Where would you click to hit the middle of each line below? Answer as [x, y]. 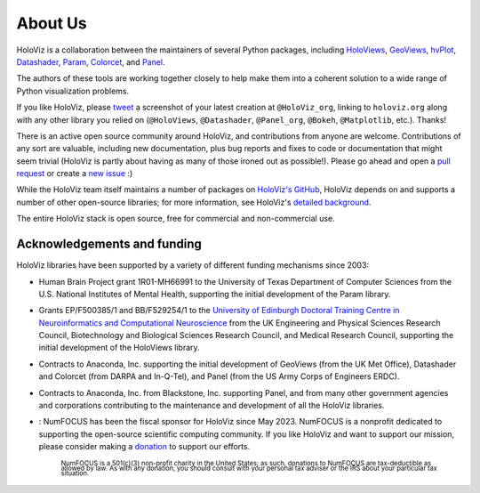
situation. [75, 473]
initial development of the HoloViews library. [119, 348]
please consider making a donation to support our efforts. [144, 447]
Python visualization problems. [73, 91]
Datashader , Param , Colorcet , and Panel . [91, 61]
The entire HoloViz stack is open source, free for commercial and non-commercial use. [176, 219]
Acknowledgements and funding [109, 244]
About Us [52, 23]
